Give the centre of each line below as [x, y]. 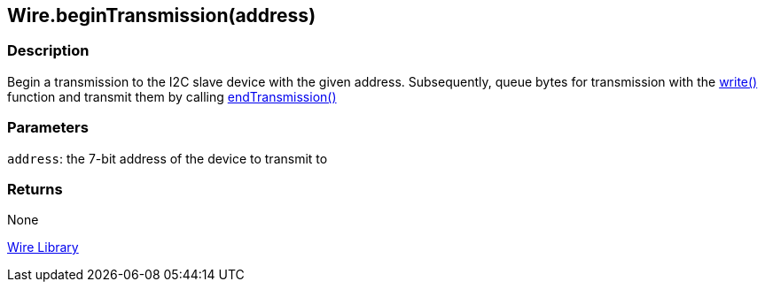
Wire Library [43, 247]
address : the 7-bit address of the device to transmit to [168, 158]
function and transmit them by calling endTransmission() [172, 96]
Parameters [48, 128]
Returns [35, 189]
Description [48, 51]
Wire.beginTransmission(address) [162, 15]
